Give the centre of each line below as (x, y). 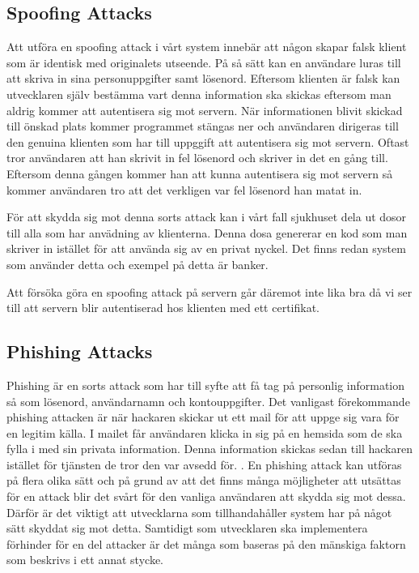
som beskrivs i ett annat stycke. (85, 560)
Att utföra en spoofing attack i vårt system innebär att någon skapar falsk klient (207, 47)
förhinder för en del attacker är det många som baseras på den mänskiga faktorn (206, 543)
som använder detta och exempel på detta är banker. (138, 264)
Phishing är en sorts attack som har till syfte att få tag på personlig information (206, 385)
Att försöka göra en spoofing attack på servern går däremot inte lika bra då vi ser (209, 291)
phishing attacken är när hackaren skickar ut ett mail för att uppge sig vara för (203, 417)
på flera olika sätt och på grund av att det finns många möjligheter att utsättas (204, 480)
